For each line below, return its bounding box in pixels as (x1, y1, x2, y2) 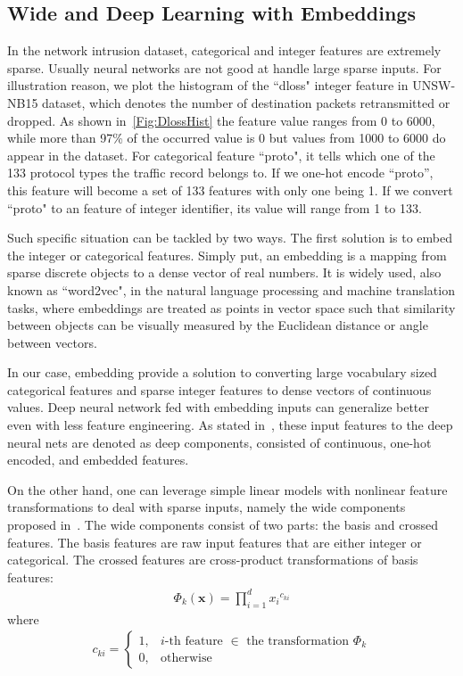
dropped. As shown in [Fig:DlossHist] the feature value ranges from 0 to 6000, (7, 111, 435, 129)
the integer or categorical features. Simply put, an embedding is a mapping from (7, 245, 447, 264)
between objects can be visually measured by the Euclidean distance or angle (7, 316, 428, 334)
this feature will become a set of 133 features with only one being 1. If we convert (7, 180, 453, 199)
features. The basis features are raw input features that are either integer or (7, 532, 422, 551)
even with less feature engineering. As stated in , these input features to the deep (7, 416, 453, 434)
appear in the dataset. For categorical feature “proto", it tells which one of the (7, 145, 435, 164)
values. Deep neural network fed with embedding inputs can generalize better (7, 398, 430, 416)
